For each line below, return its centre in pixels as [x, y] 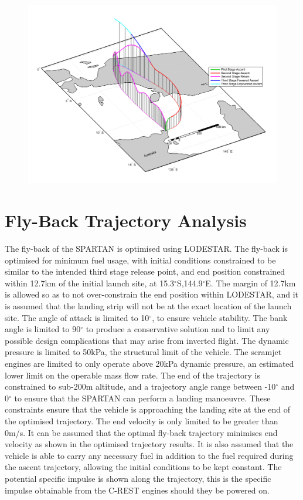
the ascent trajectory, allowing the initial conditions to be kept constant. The [143, 467]
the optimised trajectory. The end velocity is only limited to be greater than [142, 420]
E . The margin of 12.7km [251, 283]
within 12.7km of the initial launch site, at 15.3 [90, 283]
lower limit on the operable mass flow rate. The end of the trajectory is [132, 375]
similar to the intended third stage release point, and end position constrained [145, 271]
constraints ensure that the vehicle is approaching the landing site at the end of [148, 409]
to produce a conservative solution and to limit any [178, 329]
